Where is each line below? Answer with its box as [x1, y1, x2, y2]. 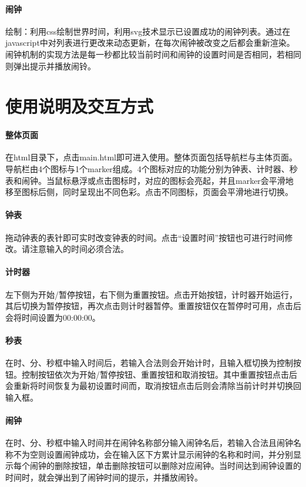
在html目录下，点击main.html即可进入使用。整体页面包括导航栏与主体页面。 [5, 151, 298, 163]
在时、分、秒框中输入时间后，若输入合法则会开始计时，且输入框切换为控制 [5, 357, 293, 369]
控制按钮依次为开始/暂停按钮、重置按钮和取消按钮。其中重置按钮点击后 [21, 368, 297, 380]
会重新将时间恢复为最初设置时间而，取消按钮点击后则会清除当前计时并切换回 [5, 379, 301, 392]
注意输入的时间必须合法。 [29, 243, 129, 255]
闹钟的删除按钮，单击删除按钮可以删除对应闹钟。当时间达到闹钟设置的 [29, 459, 301, 472]
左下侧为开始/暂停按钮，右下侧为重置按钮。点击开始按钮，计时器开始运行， [5, 288, 297, 300]
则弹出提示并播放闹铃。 [5, 59, 96, 72]
